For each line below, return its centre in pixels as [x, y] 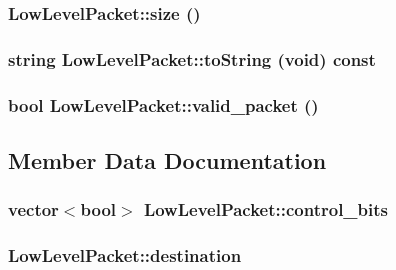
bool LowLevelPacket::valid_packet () [163, 104]
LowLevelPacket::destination [125, 255]
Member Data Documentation [167, 159]
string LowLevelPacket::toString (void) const [192, 58]
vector [33, 209]
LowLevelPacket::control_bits [266, 209]
